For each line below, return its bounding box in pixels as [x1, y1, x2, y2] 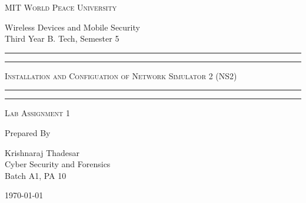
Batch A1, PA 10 [5, 169, 66, 181]
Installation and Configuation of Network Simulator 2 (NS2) [5, 69, 237, 82]
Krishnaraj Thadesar [5, 146, 80, 158]
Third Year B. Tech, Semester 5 [5, 32, 119, 45]
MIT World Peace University [5, 1, 117, 13]
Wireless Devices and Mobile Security [5, 21, 140, 33]
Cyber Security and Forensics [5, 158, 111, 170]
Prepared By [5, 126, 51, 138]
